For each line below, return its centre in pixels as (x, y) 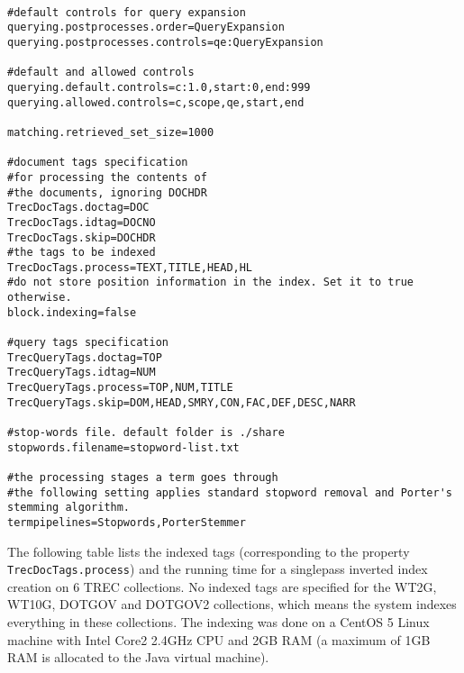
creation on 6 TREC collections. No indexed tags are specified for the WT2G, (222, 586)
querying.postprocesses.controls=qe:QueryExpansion (165, 42)
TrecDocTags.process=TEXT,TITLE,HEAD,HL (130, 267)
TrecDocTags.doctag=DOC (78, 208)
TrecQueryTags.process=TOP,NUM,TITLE (120, 388)
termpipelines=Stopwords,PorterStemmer (127, 522)
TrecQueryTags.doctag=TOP (85, 357)
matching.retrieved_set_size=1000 (111, 132)
